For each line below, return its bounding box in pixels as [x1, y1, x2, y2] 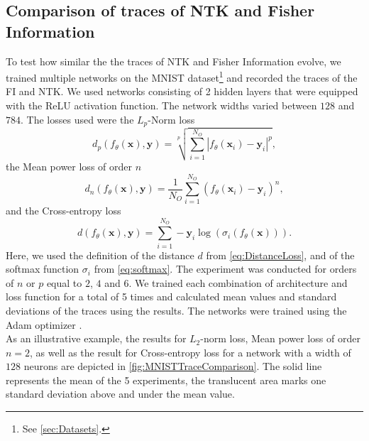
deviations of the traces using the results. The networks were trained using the [6, 303, 347, 317]
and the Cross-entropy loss [6, 203, 121, 218]
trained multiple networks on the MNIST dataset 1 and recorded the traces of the [6, 68, 358, 85]
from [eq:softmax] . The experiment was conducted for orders [94, 261, 357, 276]
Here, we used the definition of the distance [6, 247, 194, 262]
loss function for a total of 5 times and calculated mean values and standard [6, 289, 337, 304]
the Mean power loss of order [6, 159, 132, 174]
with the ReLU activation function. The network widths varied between [6, 98, 317, 113]
